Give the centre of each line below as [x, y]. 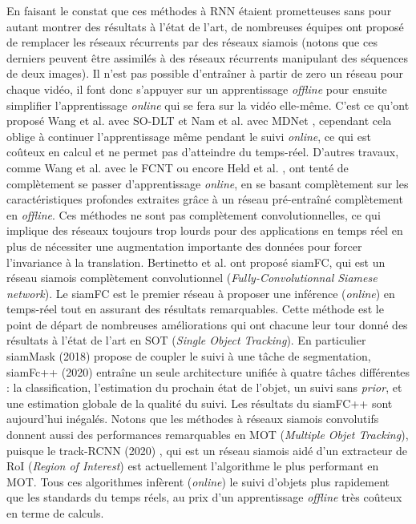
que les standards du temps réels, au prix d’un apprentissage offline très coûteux [204, 497]
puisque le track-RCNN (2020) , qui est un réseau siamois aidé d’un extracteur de [207, 450]
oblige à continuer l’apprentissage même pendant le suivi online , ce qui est [189, 136]
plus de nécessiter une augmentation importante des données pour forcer [184, 246]
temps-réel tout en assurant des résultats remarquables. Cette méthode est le [195, 309]
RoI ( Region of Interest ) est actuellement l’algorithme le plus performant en [193, 466]
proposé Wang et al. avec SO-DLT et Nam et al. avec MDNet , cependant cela [199, 121]
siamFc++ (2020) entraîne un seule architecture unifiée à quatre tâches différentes [208, 371]
